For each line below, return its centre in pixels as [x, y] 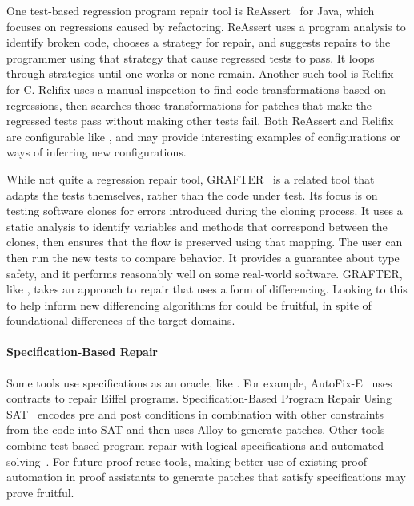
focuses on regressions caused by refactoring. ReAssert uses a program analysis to [206, 26]
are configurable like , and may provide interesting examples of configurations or [203, 136]
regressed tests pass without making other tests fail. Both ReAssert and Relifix [200, 121]
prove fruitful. [40, 492]
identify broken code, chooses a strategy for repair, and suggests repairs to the [199, 42]
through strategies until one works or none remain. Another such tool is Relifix [200, 73]
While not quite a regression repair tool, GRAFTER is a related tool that [191, 178]
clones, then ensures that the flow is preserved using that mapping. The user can [205, 242]
